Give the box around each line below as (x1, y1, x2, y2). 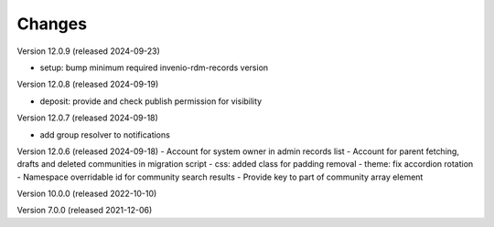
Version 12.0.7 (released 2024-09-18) (16, 112, 159, 123)
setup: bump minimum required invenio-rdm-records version (39, 62, 269, 73)
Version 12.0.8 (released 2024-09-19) (16, 78, 159, 90)
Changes (16, 14, 87, 34)
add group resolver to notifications (39, 129, 171, 140)
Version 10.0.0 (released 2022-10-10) (16, 188, 157, 200)
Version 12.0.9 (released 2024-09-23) (16, 46, 160, 57)
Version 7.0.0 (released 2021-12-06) (16, 205, 153, 216)
